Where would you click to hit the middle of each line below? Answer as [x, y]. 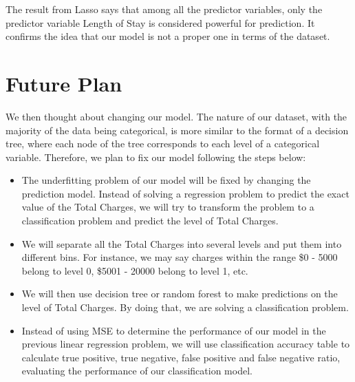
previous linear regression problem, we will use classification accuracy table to [186, 344]
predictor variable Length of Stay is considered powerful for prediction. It [160, 22]
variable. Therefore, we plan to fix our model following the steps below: [156, 157]
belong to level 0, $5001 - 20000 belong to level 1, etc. [135, 270]
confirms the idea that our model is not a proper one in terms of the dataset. [168, 36]
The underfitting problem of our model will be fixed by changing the [166, 180]
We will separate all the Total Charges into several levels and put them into [182, 243]
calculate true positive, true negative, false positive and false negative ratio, [181, 357]
